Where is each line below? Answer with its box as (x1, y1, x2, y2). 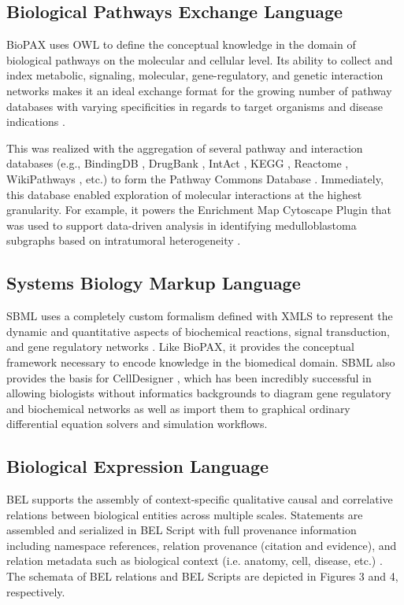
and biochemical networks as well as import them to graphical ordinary (6, 400, 350, 416)
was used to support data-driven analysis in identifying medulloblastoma (6, 216, 357, 233)
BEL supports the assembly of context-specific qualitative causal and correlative (6, 491, 393, 507)
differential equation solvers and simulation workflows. (6, 415, 268, 432)
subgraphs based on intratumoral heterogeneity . (6, 232, 241, 249)
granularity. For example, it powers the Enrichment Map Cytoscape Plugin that (6, 201, 392, 218)
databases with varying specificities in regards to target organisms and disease (6, 98, 384, 114)
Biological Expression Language (6, 454, 269, 478)
